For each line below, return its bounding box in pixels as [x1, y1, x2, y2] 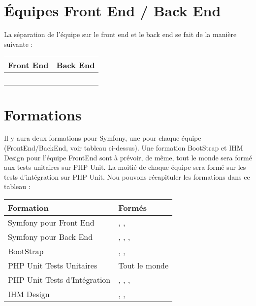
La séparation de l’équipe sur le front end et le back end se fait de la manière [4, 29, 237, 39]
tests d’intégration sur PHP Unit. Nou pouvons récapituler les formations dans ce [4, 171, 250, 182]
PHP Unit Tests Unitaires [8, 260, 97, 271]
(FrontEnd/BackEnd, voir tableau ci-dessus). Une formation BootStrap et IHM [4, 143, 243, 153]
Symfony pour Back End [8, 231, 93, 242]
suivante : [4, 38, 33, 49]
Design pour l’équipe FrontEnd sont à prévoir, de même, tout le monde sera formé [4, 152, 252, 162]
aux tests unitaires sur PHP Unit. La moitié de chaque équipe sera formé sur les [4, 162, 246, 172]
